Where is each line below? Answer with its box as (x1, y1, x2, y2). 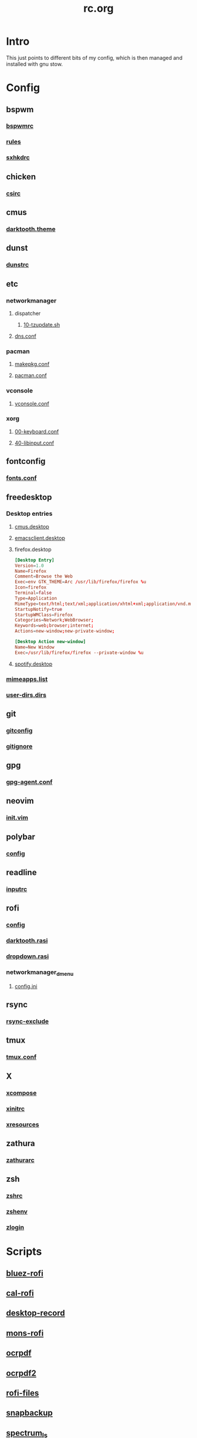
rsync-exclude (6, 1017, 49, 1026)
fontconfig (6, 456, 46, 466)
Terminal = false (14, 590, 52, 596)
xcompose (6, 1088, 37, 1097)
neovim (6, 796, 34, 806)
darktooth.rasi (6, 936, 48, 945)
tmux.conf (6, 1053, 37, 1061)
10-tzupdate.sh (23, 321, 60, 328)
